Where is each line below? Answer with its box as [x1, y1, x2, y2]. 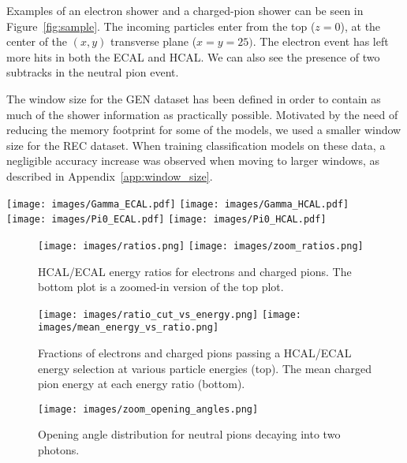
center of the [6, 33, 68, 50]
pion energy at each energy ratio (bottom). [38, 375, 245, 392]
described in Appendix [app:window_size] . [6, 167, 213, 184]
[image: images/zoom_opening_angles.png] [38, 403, 259, 415]
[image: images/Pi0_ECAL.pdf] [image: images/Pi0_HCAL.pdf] [6, 214, 327, 226]
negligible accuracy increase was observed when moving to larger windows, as [6, 152, 380, 169]
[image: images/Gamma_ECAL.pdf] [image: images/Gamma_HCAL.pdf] [6, 198, 349, 210]
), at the [340, 17, 381, 34]
